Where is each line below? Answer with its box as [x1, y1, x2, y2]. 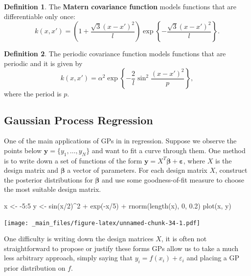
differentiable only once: [4, 11, 75, 21]
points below [4, 145, 42, 155]
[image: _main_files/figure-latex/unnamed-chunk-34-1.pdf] [4, 219, 200, 227]
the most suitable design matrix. [4, 184, 101, 194]
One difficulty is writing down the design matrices [4, 233, 154, 244]
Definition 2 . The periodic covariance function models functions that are [4, 48, 226, 59]
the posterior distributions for [4, 174, 93, 184]
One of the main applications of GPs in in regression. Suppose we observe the [4, 136, 237, 146]
